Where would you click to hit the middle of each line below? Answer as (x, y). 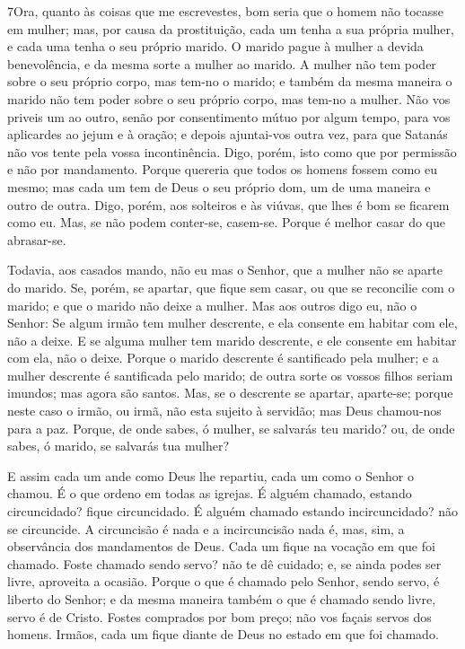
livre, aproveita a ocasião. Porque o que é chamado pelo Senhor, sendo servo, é (224, 581)
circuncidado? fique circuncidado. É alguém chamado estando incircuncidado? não (233, 511)
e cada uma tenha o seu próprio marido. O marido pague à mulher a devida (215, 46)
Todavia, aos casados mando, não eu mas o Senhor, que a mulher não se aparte (225, 270)
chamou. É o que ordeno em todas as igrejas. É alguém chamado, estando (210, 493)
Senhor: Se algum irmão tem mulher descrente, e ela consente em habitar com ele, (232, 323)
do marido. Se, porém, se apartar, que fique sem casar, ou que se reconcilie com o (231, 287)
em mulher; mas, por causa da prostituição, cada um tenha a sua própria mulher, (231, 28)
